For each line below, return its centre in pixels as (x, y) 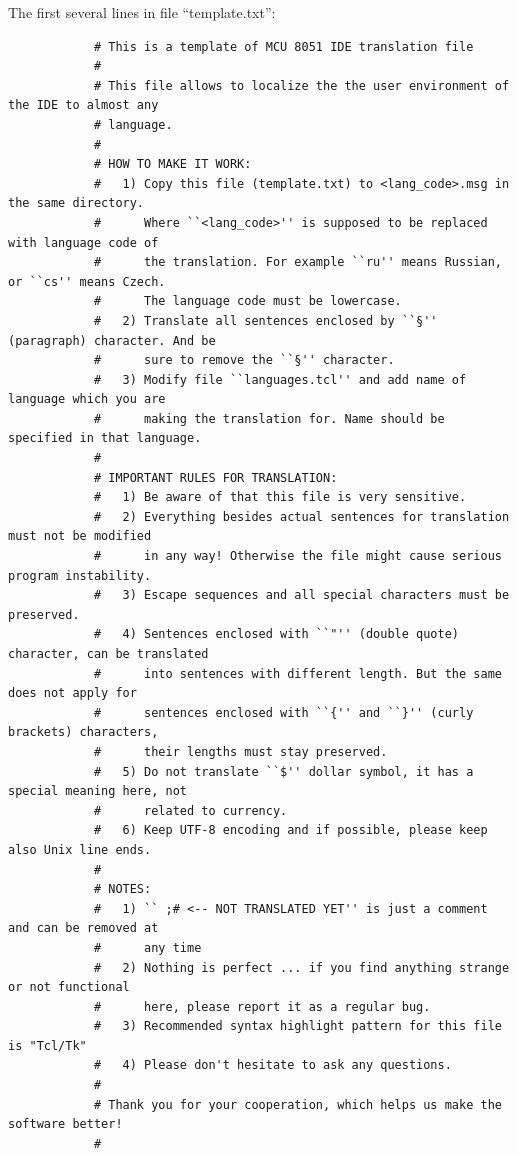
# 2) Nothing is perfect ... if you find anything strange (301, 967)
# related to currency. (190, 810)
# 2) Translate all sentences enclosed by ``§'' (265, 320)
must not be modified (80, 536)
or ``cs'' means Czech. (87, 281)
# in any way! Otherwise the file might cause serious (297, 556)
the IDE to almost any (83, 105)
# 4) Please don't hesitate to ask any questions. (272, 1065)
